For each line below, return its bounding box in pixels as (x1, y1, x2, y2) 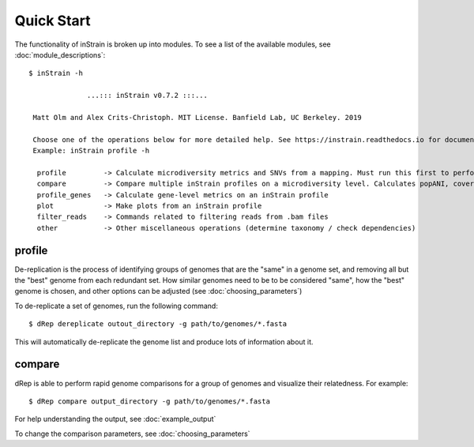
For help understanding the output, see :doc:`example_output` (14, 415, 216, 424)
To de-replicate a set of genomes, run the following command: (14, 301, 219, 310)
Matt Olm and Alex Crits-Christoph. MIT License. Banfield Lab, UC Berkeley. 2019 (32, 113, 363, 122)
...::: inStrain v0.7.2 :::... (87, 91, 209, 100)
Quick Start (14, 12, 91, 29)
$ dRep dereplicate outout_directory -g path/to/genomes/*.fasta (28, 320, 288, 329)
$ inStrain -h (28, 69, 83, 78)
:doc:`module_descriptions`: (14, 50, 106, 59)
